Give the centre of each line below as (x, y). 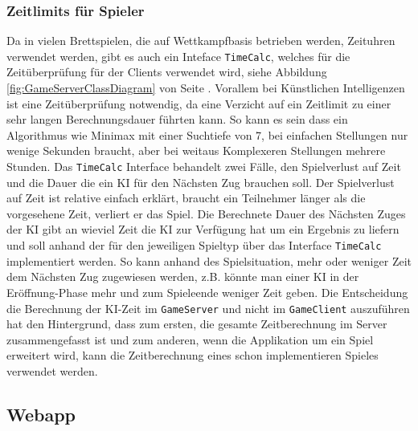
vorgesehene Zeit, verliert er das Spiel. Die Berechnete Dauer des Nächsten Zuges (206, 213)
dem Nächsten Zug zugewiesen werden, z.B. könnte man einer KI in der (183, 276)
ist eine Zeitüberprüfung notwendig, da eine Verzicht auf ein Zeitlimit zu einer (199, 103)
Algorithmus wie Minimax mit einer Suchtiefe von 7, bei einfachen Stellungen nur (207, 134)
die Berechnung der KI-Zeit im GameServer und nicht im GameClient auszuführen (208, 308)
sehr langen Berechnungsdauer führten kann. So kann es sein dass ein (177, 119)
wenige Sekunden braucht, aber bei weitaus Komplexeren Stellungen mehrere (196, 150)
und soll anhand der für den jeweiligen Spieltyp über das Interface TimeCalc (194, 245)
